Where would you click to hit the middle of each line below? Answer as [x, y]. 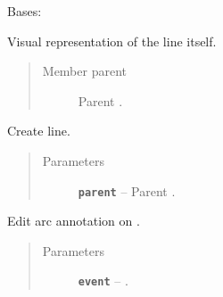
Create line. [39, 131]
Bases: [25, 11]
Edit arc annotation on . [74, 221]
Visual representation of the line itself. [112, 41]
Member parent [84, 71]
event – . [103, 280]
